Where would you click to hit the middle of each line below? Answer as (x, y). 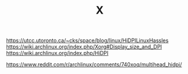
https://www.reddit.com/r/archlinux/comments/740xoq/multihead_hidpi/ (94, 65)
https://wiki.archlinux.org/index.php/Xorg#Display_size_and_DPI (84, 47)
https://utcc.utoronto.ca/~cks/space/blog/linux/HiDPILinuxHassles (87, 41)
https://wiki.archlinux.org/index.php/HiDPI (57, 53)
